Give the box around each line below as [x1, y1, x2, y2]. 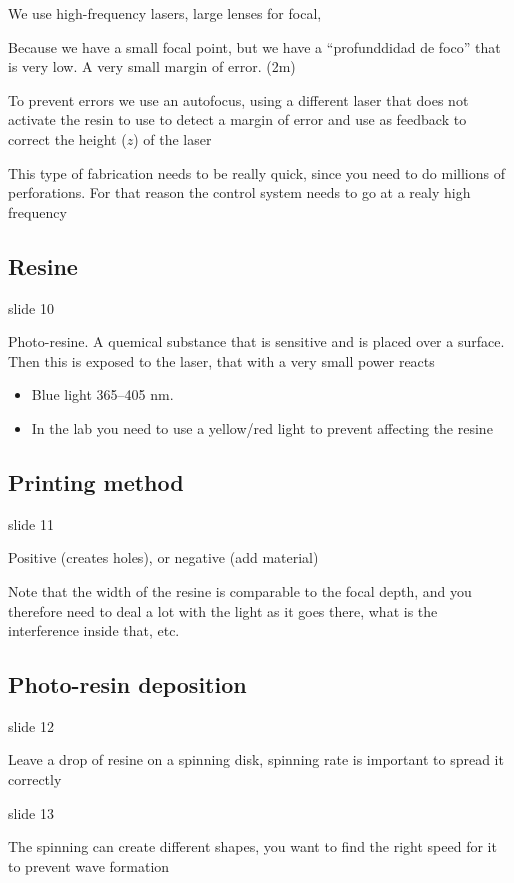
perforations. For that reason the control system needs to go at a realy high [8, 182, 471, 203]
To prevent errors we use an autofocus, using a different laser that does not [8, 89, 469, 110]
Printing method [8, 466, 184, 497]
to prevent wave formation [8, 855, 170, 876]
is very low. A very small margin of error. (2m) [8, 56, 296, 77]
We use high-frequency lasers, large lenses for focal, [8, 3, 322, 23]
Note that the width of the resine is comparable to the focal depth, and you [8, 580, 472, 601]
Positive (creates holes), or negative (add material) [8, 547, 319, 568]
